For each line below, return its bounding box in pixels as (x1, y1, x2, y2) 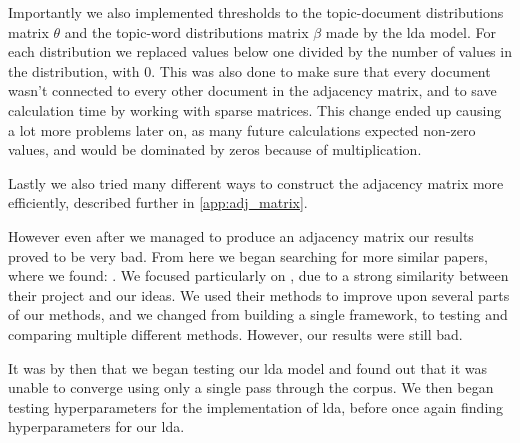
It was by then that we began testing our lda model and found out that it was (8, 357, 488, 378)
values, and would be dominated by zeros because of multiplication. (8, 139, 422, 160)
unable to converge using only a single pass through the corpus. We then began (8, 377, 494, 398)
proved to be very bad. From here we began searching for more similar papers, (8, 245, 488, 266)
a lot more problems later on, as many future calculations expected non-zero (8, 119, 476, 140)
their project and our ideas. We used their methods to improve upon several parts (8, 284, 510, 305)
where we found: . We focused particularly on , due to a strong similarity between (8, 265, 509, 286)
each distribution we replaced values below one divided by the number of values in (8, 41, 512, 62)
